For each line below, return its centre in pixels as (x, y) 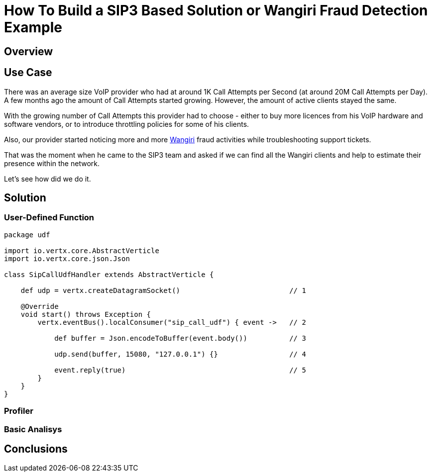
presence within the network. (52, 163)
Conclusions (36, 449)
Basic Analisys (33, 429)
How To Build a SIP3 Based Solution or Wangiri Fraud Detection (216, 10)
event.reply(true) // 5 (180, 370)
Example (33, 27)
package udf (27, 235)
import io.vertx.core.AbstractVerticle (82, 250)
